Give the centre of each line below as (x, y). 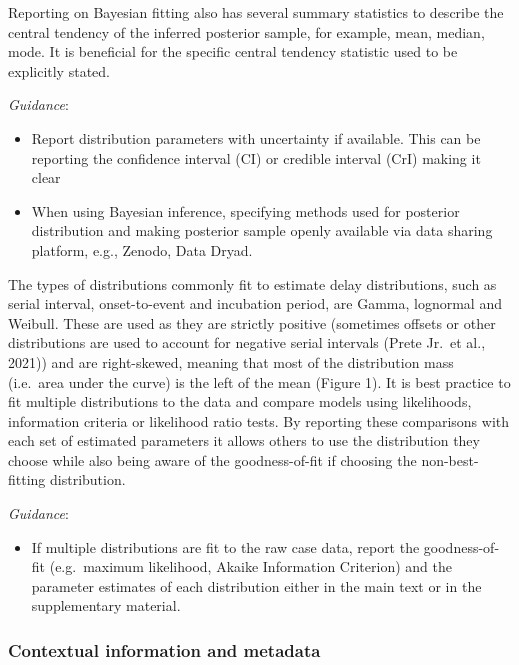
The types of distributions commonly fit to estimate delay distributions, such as (252, 283)
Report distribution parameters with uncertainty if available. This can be (256, 137)
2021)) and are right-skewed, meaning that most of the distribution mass (231, 361)
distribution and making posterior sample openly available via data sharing (262, 230)
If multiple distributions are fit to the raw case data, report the (225, 546)
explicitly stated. (59, 70)
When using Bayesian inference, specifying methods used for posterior (245, 210)
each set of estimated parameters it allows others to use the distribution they (244, 440)
